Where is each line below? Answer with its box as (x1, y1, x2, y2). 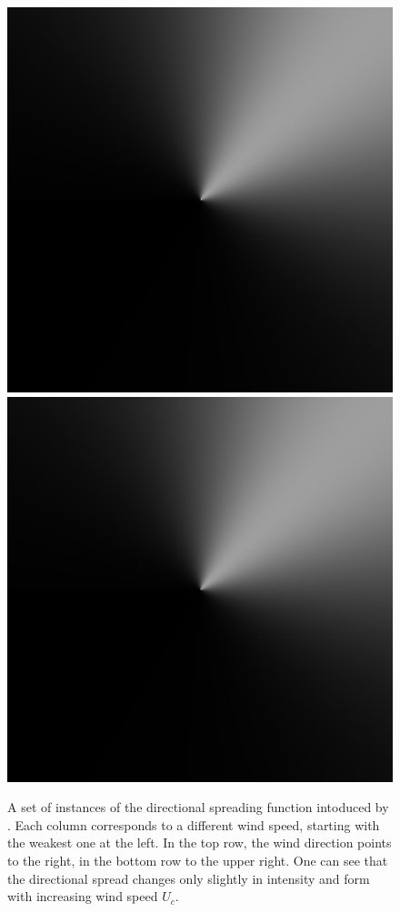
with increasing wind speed (7, 887, 158, 906)
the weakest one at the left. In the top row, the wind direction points (7, 833, 392, 852)
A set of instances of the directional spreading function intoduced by (7, 798, 389, 817)
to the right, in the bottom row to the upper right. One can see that (7, 850, 388, 869)
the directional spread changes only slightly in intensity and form (7, 868, 370, 887)
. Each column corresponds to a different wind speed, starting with (7, 815, 380, 834)
